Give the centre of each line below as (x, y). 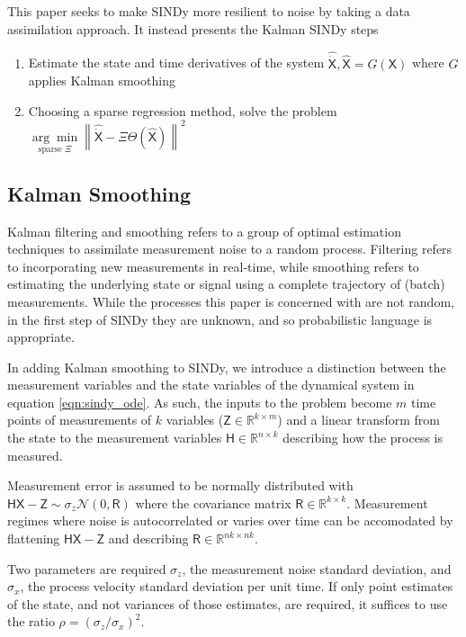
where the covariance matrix (213, 502)
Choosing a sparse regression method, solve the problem (183, 110)
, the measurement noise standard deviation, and (317, 568)
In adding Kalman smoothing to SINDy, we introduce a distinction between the (227, 367)
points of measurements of (80, 420)
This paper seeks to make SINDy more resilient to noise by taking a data (209, 11)
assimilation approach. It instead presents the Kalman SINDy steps (193, 28)
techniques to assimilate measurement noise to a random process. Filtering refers (230, 249)
